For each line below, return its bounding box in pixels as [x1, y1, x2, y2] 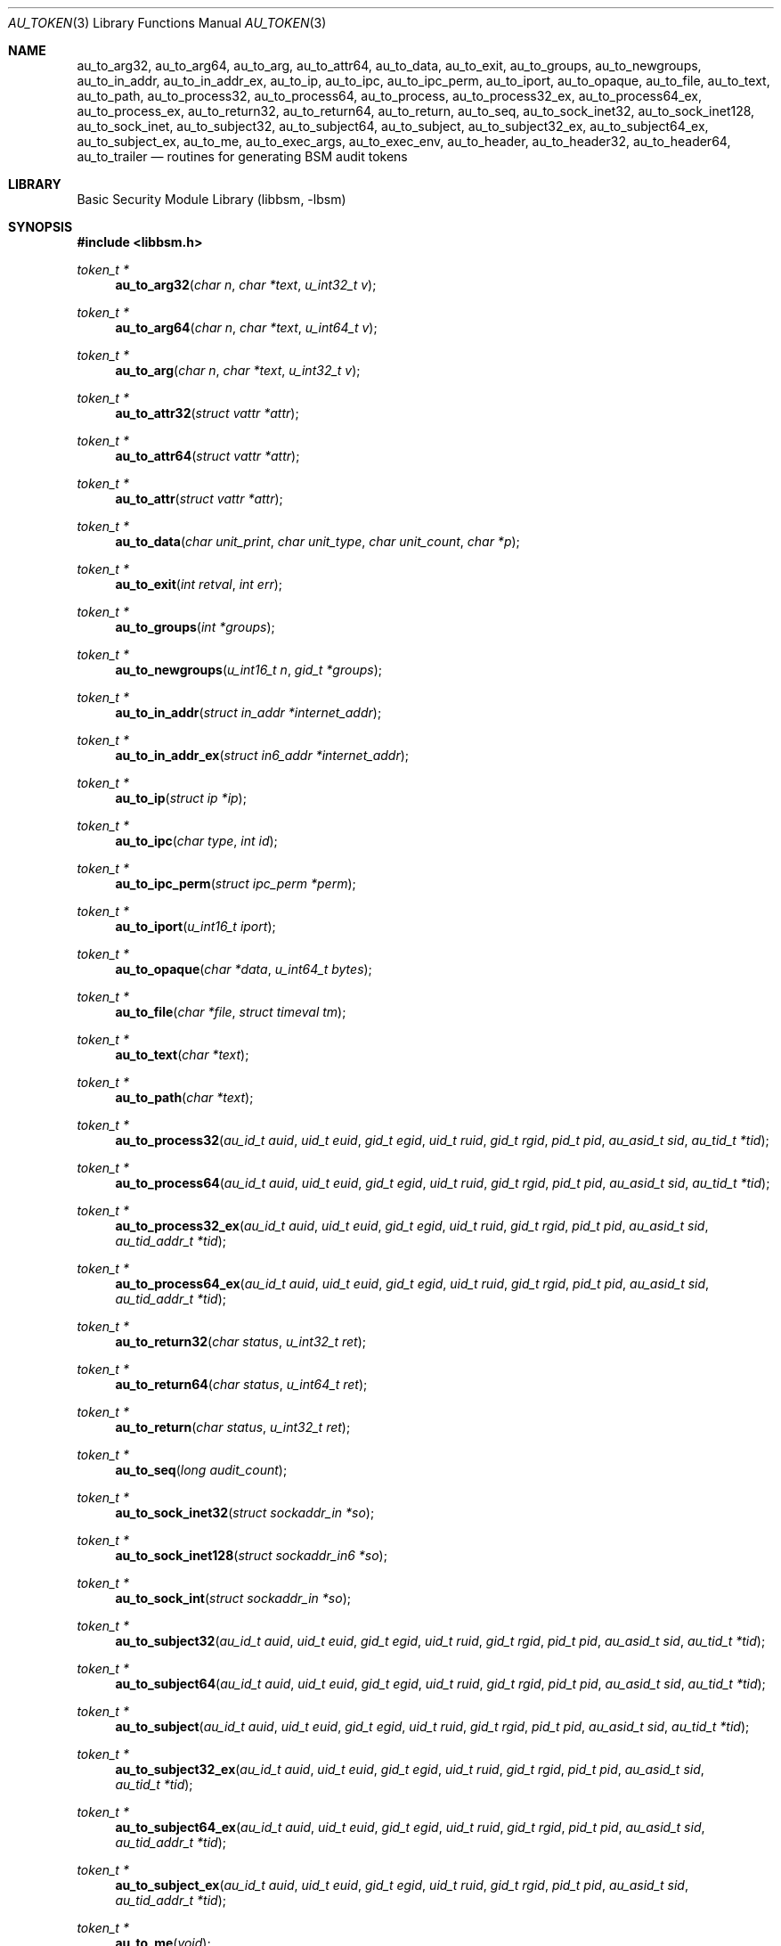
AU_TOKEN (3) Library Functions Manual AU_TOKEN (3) [8, 15, 327, 30]
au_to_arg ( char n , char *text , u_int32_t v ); [115, 363, 361, 378]
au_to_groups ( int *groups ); [115, 619, 275, 634]
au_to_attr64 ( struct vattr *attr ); [115, 448, 300, 463]
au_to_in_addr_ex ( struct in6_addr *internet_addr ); [115, 748, 410, 763]
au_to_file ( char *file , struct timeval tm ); [115, 1004, 346, 1019]
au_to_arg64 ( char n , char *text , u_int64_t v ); [115, 320, 378, 335]
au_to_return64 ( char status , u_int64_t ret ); [115, 1377, 368, 1392]
